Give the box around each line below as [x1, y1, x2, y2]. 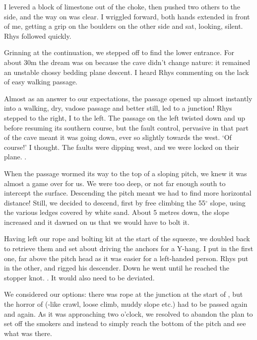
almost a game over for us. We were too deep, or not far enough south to [4, 178, 226, 188]
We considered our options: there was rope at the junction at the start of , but [4, 289, 243, 299]
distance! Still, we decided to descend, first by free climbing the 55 [4, 197, 205, 207]
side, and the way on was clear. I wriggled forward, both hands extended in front [4, 11, 250, 21]
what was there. [4, 328, 52, 338]
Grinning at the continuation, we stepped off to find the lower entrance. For [4, 47, 235, 58]
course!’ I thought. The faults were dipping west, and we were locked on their [4, 141, 239, 152]
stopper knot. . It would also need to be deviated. [4, 272, 155, 282]
